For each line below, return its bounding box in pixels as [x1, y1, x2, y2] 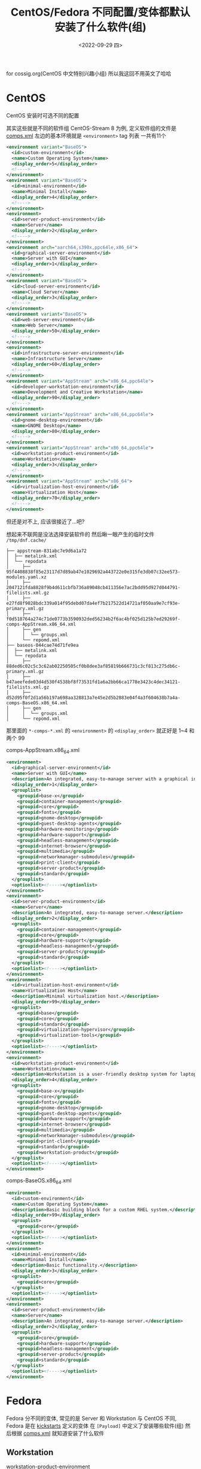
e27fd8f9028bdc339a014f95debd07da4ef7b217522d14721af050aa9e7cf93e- [6, 600, 181, 606]
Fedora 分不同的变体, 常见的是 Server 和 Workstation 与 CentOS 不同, [6, 1414, 177, 1422]
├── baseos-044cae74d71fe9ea [6, 642, 79, 648]
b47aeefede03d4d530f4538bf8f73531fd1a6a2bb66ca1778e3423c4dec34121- [6, 678, 181, 685]
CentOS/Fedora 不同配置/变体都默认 [11, 5, 190, 19]
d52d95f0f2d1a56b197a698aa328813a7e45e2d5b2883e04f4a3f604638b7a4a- [6, 695, 181, 701]
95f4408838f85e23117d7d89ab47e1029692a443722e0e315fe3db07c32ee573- [6, 569, 181, 575]
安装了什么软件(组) [54, 20, 147, 34]
